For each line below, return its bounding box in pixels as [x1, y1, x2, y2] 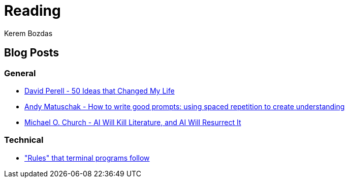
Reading [4, 2, 61, 19]
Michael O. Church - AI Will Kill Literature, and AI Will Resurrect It [24, 117, 241, 127]
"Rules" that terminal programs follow [24, 153, 150, 162]
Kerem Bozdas [4, 28, 53, 38]
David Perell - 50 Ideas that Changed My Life [24, 86, 175, 95]
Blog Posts [4, 46, 59, 59]
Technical [4, 135, 44, 145]
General [4, 68, 36, 78]
